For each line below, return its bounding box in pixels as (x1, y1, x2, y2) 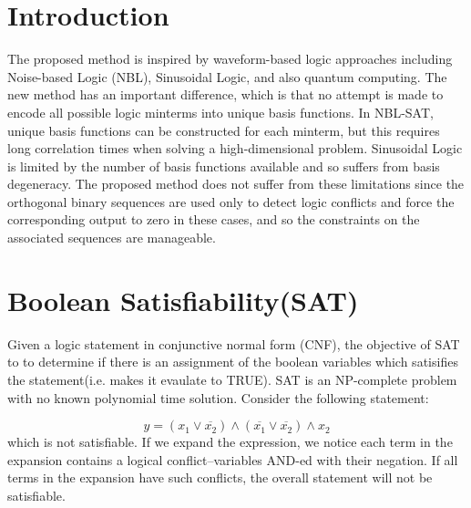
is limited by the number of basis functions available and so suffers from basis (7, 156, 440, 175)
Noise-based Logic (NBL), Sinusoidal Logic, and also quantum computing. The (7, 67, 447, 86)
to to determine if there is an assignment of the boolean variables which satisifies (7, 352, 458, 371)
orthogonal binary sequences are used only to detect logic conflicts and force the (7, 192, 455, 211)
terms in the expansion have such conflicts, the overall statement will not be (7, 468, 433, 487)
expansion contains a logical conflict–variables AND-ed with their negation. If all (7, 450, 458, 469)
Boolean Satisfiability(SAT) (7, 281, 359, 318)
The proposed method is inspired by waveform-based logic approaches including (7, 49, 453, 68)
